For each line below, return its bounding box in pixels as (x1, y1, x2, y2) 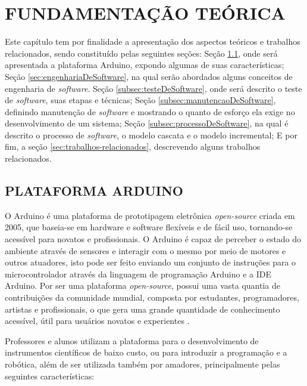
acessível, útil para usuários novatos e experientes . (5, 314, 190, 327)
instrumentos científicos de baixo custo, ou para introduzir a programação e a (5, 346, 287, 359)
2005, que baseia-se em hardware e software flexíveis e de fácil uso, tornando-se (5, 221, 293, 233)
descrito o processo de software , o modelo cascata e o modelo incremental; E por (5, 128, 297, 141)
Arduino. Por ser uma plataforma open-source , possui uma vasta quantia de (5, 279, 280, 292)
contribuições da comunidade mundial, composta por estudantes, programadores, (5, 291, 299, 304)
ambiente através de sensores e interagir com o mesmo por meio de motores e (5, 244, 286, 257)
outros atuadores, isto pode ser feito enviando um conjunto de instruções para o (5, 256, 296, 268)
